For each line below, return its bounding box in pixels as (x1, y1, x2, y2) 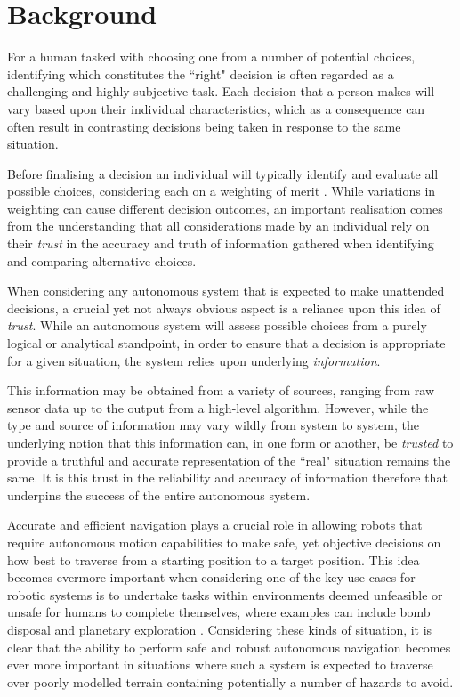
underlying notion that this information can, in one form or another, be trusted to (7, 434, 454, 451)
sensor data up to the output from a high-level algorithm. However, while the (7, 398, 429, 417)
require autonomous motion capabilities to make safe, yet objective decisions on (7, 532, 441, 551)
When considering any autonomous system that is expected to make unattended (7, 281, 445, 300)
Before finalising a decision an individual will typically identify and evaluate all (7, 164, 439, 182)
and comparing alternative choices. (7, 251, 197, 270)
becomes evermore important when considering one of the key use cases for (7, 568, 416, 587)
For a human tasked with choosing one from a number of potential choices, (7, 47, 416, 66)
